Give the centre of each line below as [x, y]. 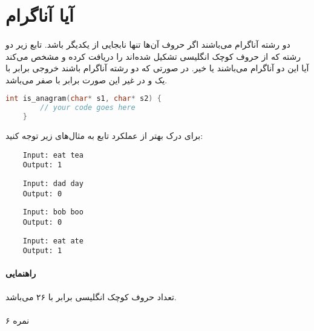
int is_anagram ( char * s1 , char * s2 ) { [83, 99]
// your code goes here [88, 108]
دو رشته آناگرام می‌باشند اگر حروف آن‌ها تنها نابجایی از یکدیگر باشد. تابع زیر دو [148, 44]
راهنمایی [21, 273]
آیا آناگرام [40, 15]
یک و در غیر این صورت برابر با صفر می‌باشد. [87, 79]
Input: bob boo [53, 212]
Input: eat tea [53, 155]
